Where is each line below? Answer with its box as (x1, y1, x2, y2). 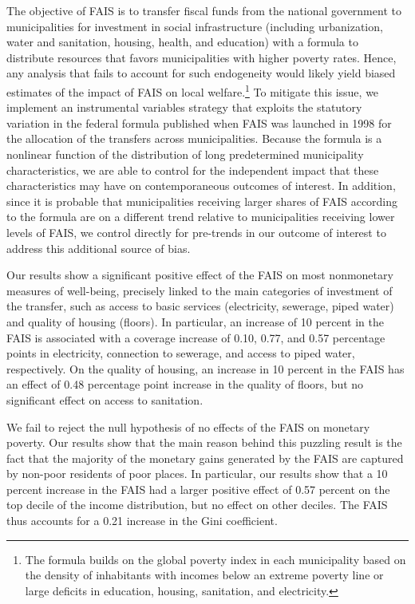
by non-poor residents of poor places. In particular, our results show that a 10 (6, 465, 388, 482)
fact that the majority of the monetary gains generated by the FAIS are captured (6, 449, 404, 466)
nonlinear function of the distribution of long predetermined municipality (6, 146, 364, 162)
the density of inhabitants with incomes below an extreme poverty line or (25, 566, 384, 583)
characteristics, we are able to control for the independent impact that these (6, 161, 379, 178)
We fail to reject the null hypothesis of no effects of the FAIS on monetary (6, 418, 370, 435)
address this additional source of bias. (6, 239, 191, 256)
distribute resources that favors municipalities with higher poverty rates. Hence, (6, 49, 397, 65)
